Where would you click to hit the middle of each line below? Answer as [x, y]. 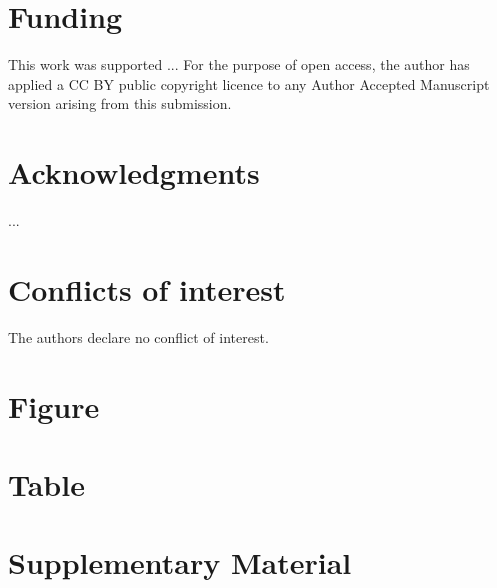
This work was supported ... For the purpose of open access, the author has [239, 64]
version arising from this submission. [120, 103]
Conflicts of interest [147, 288]
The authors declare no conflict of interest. [138, 336]
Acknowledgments [134, 172]
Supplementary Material [180, 562]
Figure [54, 405]
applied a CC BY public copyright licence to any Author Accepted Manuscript [249, 83]
